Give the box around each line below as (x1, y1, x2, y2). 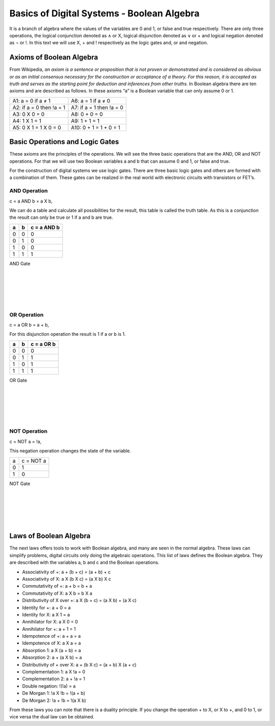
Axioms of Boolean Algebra (9, 53, 98, 62)
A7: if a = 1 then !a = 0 (71, 104, 124, 111)
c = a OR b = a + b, (9, 321, 49, 328)
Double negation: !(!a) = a (22, 683, 76, 689)
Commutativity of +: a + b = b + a (22, 583, 92, 589)
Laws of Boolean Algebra (9, 532, 91, 540)
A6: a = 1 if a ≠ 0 (71, 97, 111, 104)
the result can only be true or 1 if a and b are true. (9, 214, 113, 220)
